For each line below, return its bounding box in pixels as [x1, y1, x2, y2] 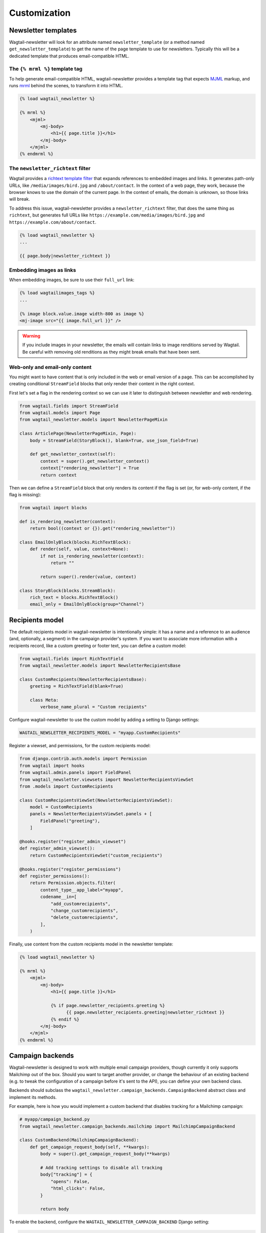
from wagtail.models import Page [19, 410, 100, 416]
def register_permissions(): [19, 873, 90, 879]
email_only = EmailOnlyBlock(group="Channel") [30, 602, 145, 607]
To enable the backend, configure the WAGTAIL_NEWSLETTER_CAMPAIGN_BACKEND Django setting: [9, 1219, 209, 1225]
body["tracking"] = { [40, 1172, 93, 1177]
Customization [9, 7, 71, 18]
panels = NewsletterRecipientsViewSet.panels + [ [30, 811, 152, 817]
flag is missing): [9, 491, 41, 498]
